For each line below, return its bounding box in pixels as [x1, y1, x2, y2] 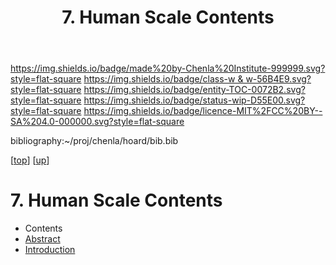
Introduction [24, 244, 76, 256]
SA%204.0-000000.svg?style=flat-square [10, 116, 185, 128]
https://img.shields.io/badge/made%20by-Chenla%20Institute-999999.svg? [10, 62, 326, 75]
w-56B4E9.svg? [245, 73, 312, 85]
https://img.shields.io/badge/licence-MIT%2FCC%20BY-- [83, 105, 323, 117]
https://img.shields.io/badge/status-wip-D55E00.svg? [83, 94, 306, 106]
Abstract [24, 233, 61, 245]
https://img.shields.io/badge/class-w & [83, 73, 244, 85]
